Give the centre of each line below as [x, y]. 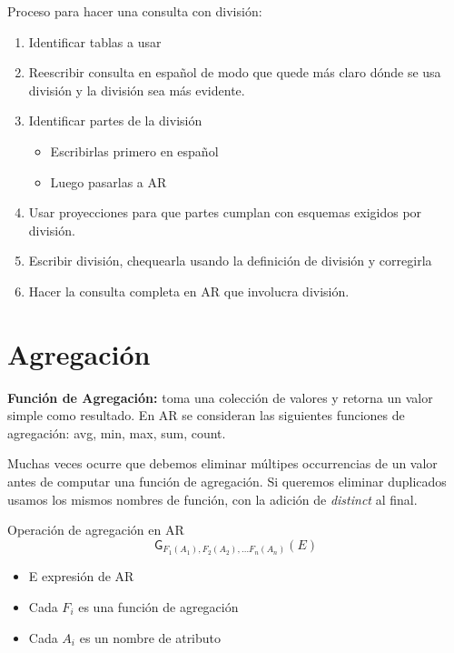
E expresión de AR [81, 576]
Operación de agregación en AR [96, 530]
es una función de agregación [158, 606]
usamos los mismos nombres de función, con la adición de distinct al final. [212, 499]
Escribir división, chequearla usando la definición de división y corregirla [230, 261]
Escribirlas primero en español [134, 151]
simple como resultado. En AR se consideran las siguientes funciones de [206, 415]
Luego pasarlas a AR [109, 181]
